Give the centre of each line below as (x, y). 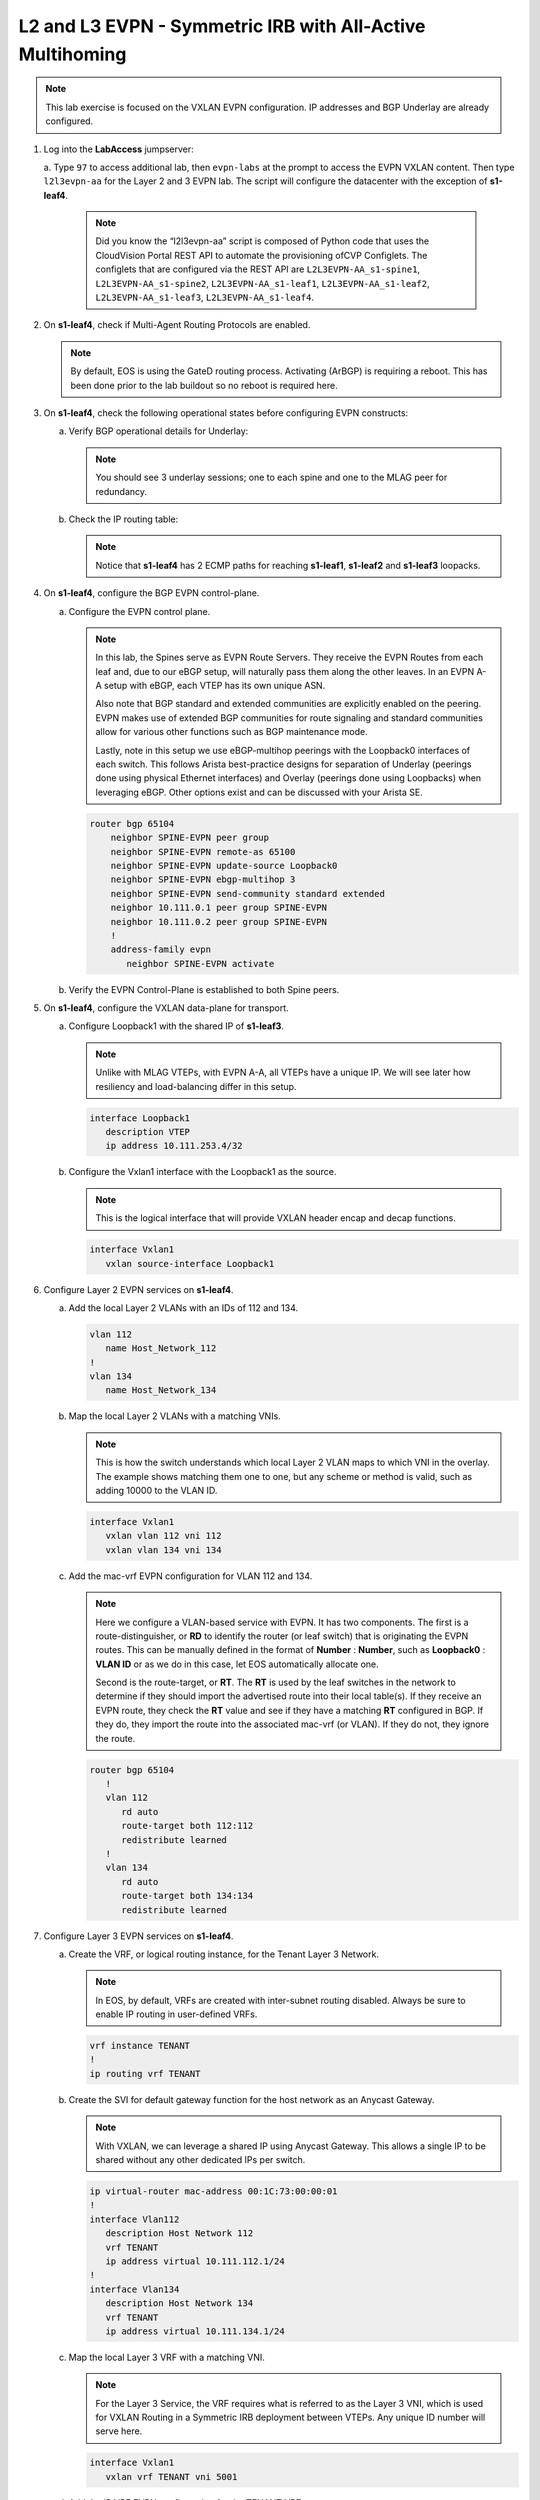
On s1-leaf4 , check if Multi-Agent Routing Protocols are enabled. (177, 325)
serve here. (119, 2431)
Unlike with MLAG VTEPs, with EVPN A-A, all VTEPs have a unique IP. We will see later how (283, 1072)
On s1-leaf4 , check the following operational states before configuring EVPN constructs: (226, 412)
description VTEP (147, 1131)
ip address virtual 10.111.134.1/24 (195, 2331)
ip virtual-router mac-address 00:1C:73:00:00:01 (213, 2191)
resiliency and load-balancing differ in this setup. (196, 1086)
